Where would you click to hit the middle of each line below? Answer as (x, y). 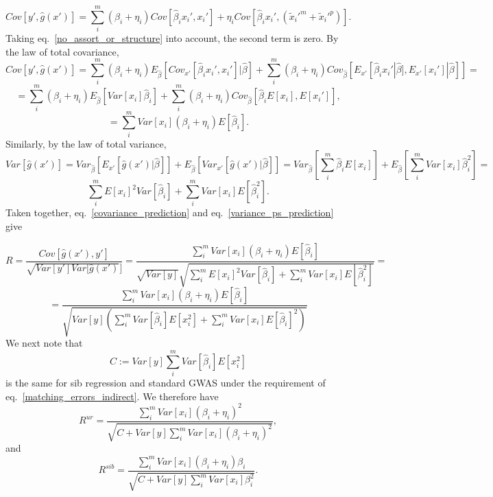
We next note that (44, 343)
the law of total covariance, (62, 51)
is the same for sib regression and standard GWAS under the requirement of (166, 383)
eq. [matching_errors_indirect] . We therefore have (112, 396)
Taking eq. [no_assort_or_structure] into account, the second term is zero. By (172, 38)
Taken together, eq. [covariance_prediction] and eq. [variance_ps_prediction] (170, 212)
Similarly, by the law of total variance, (86, 143)
